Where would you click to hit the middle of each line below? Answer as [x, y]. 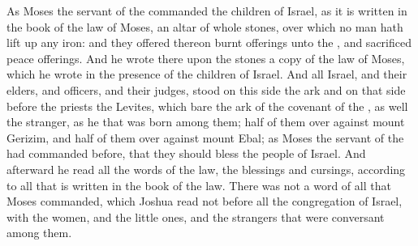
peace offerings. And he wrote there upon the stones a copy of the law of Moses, [206, 58]
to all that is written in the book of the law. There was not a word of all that [199, 185]
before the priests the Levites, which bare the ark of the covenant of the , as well [207, 106]
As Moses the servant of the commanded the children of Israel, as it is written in [207, 11]
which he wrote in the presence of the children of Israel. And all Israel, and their [207, 74]
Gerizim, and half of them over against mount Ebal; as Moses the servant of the [205, 137]
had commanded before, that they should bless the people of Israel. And [186, 153]
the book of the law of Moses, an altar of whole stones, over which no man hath [205, 26]
